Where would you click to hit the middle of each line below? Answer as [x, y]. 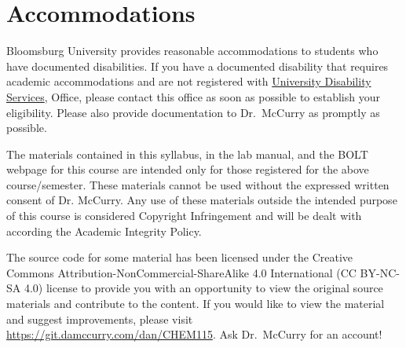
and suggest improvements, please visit [100, 319]
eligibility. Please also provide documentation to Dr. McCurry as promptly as [193, 112]
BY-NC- [380, 272]
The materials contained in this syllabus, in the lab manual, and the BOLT [187, 154]
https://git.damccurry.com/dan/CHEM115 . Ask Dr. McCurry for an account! [194, 334]
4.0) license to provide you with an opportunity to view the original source [203, 288]
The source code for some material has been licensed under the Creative [180, 257]
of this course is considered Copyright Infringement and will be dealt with [184, 216]
